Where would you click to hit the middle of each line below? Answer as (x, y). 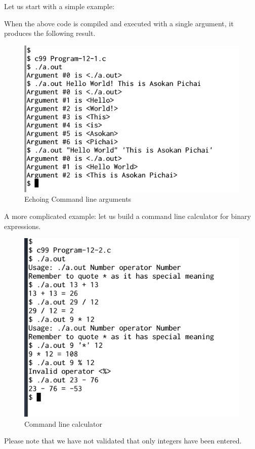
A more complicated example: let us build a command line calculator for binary (127, 216)
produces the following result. (50, 33)
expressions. (23, 226)
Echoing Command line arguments (78, 199)
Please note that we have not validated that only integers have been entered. (123, 441)
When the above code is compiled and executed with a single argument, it (119, 23)
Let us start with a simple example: (59, 6)
